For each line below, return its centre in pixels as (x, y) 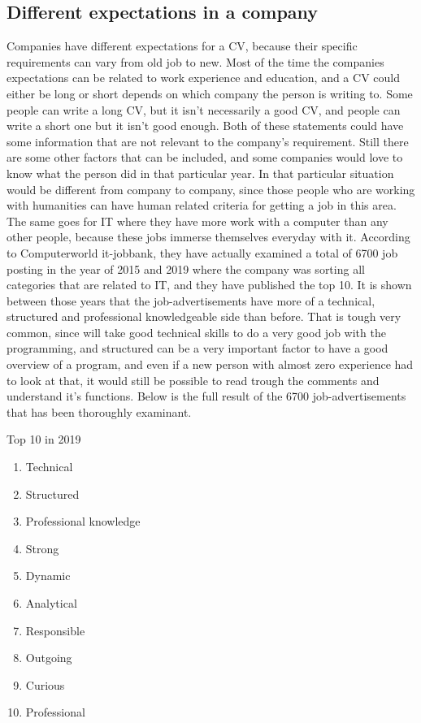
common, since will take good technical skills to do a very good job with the (196, 332)
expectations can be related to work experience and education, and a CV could (203, 78)
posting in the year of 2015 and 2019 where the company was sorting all (186, 268)
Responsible (55, 630)
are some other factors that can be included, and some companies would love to (205, 157)
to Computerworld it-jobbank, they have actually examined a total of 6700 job (202, 252)
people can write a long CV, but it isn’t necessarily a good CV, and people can (204, 109)
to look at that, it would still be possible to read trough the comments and (193, 380)
